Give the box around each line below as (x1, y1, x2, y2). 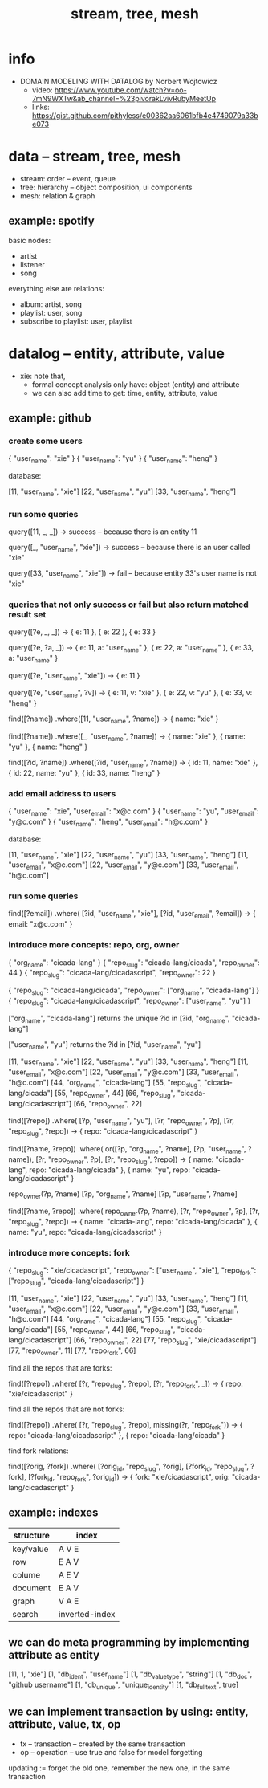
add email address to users (8, 788, 116, 799)
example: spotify (8, 214, 95, 228)
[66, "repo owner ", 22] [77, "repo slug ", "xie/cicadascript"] (73, 1334, 257, 1346)
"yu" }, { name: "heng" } (8, 742, 88, 751)
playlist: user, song (19, 308, 83, 317)
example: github (8, 411, 92, 426)
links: (31, 102, 50, 112)
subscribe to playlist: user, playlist (19, 316, 132, 326)
